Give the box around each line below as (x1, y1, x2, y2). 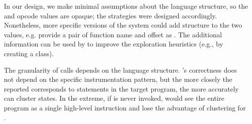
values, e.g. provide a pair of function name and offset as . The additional (4, 29, 222, 39)
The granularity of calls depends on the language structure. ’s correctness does (4, 64, 237, 75)
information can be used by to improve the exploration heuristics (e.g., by (4, 39, 223, 49)
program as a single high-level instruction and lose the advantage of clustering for (4, 102, 246, 112)
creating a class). (4, 48, 54, 58)
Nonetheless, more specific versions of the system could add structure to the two (4, 20, 242, 30)
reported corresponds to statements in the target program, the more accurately (4, 83, 239, 93)
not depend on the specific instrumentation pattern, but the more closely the (4, 74, 232, 84)
